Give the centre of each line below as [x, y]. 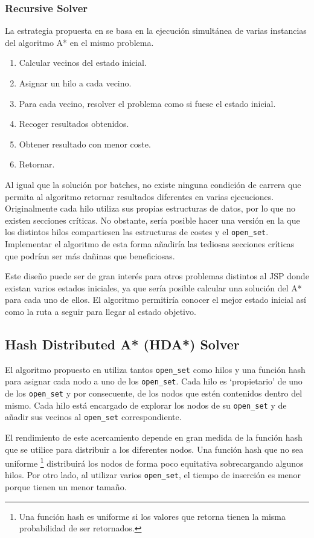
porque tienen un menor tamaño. [66, 487]
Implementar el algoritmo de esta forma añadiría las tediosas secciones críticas [150, 244]
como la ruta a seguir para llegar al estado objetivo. [101, 311]
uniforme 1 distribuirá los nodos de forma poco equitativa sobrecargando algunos [154, 462]
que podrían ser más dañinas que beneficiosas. [90, 255]
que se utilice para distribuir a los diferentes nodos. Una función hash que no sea [154, 449]
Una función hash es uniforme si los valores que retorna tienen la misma [152, 516]
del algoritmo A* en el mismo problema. [79, 42]
